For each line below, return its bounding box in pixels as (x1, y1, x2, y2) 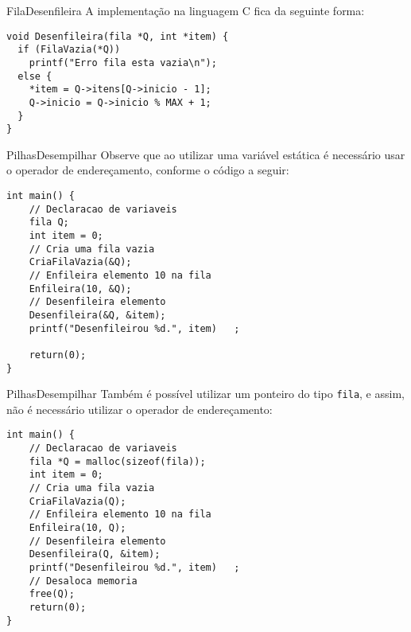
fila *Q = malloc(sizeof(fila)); (29, 455, 206, 467)
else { (17, 70, 52, 82)
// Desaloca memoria (29, 575, 138, 587)
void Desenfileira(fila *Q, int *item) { (6, 30, 229, 42)
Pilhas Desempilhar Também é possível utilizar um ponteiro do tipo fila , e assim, (6, 385, 405, 402)
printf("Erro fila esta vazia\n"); (29, 57, 217, 68)
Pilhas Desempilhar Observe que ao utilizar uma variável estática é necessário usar (6, 146, 405, 162)
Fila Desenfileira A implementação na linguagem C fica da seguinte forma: (6, 2, 365, 18)
